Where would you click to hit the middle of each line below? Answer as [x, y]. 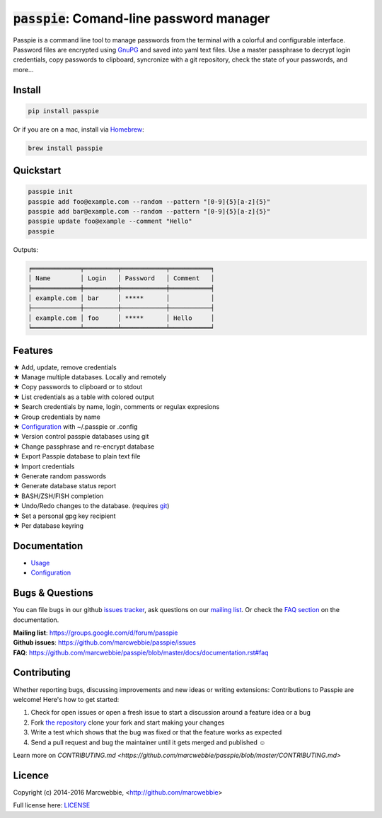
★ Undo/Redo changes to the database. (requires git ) [91, 506]
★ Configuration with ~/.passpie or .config [75, 427]
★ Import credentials [44, 466]
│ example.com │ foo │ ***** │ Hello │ [121, 318]
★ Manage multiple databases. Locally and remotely [89, 377]
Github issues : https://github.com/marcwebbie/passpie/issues [104, 643]
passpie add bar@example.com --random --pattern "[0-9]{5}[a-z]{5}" [149, 212]
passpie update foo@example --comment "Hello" [110, 221]
